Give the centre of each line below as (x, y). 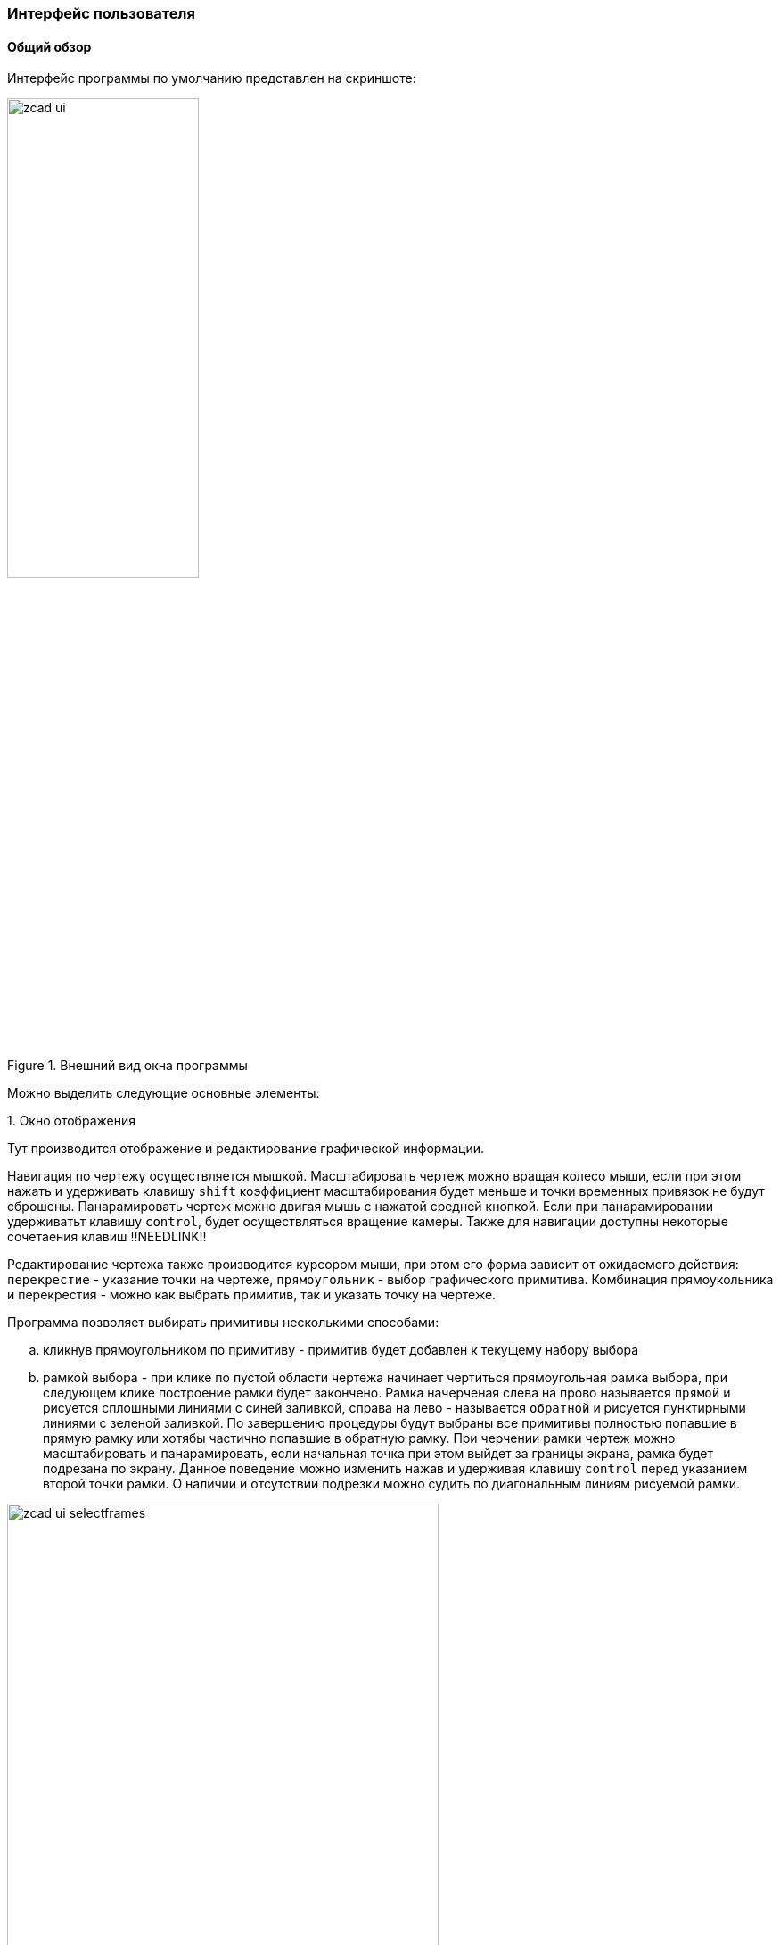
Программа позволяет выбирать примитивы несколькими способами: (223, 1323)
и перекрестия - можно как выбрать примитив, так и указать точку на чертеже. (252, 1295)
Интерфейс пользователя (101, 13)
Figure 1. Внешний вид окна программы (127, 1066)
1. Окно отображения (71, 1121)
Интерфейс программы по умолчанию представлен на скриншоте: (212, 78)
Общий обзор (49, 46)
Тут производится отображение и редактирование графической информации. (246, 1149)
